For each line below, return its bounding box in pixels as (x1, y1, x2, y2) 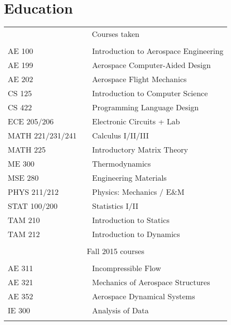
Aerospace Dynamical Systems (92, 291, 195, 302)
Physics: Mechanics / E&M (92, 186, 185, 198)
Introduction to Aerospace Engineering (92, 45, 224, 57)
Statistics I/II (92, 200, 139, 212)
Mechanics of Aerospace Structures (92, 276, 210, 288)
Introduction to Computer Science (92, 87, 208, 99)
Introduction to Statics (92, 214, 169, 226)
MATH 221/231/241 (8, 130, 77, 141)
